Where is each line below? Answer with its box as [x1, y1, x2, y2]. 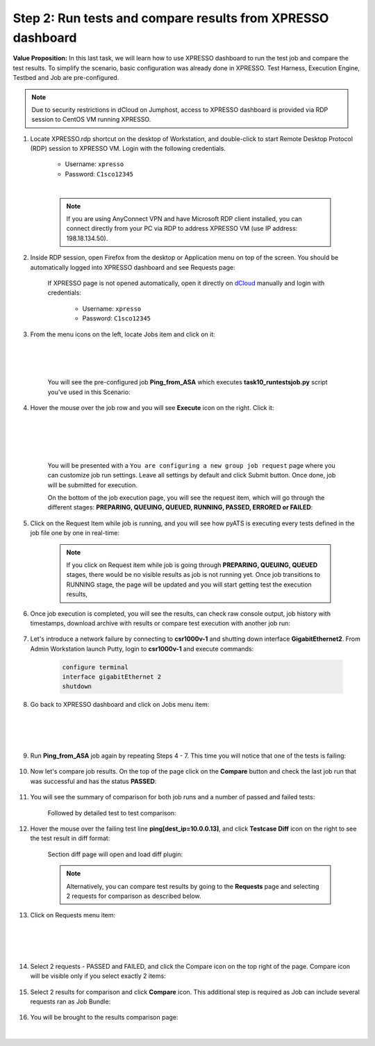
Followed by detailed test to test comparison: [47, 808, 176, 817]
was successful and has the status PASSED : [30, 777, 157, 785]
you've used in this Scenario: [47, 388, 131, 396]
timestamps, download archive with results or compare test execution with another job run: [30, 619, 291, 627]
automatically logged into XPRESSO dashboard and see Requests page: [30, 263, 235, 271]
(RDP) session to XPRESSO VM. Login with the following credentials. [30, 145, 226, 153]
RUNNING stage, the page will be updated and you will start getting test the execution [66, 580, 312, 589]
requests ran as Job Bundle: [30, 997, 111, 1006]
